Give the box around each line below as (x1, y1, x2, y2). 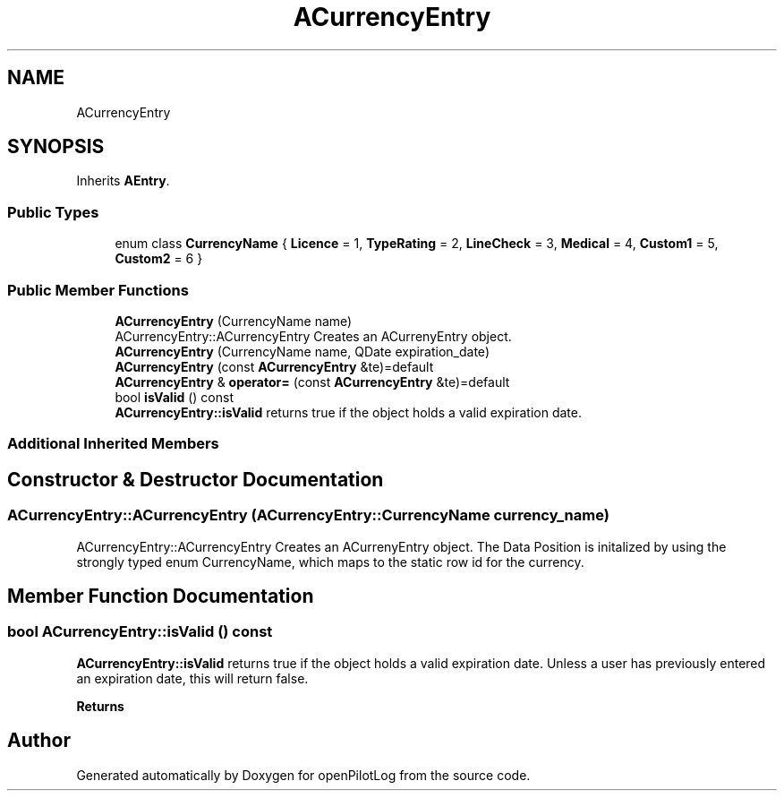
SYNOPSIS (7, 135, 105, 159)
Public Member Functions (7, 280, 189, 299)
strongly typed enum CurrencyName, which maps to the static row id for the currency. (76, 553, 584, 570)
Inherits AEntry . (76, 173, 170, 189)
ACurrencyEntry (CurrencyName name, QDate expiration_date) (115, 343, 490, 359)
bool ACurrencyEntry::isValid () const (7, 622, 273, 641)
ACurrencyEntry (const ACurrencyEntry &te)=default (115, 358, 434, 374)
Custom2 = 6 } (115, 251, 203, 267)
